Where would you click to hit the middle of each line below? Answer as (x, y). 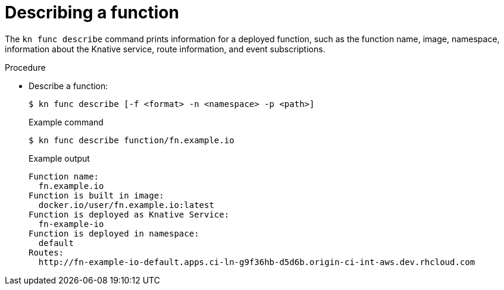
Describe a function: (68, 86)
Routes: (46, 252)
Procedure (25, 67)
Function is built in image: (96, 195)
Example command (66, 122)
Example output (59, 158)
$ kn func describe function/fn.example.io (132, 140)
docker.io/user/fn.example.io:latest (126, 205)
